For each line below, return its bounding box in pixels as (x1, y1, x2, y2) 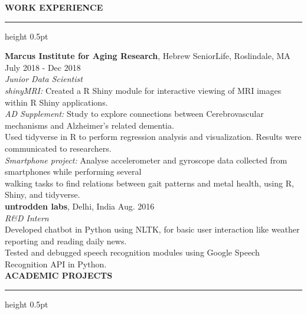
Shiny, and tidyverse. (5, 188, 80, 201)
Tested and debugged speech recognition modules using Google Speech (5, 246, 260, 259)
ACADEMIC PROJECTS (5, 269, 113, 282)
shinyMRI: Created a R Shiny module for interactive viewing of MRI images (5, 84, 282, 96)
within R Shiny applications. (5, 96, 108, 108)
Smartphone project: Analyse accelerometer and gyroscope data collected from (5, 153, 288, 166)
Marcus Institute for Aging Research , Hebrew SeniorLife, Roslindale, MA (5, 50, 290, 62)
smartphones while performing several (5, 165, 142, 178)
